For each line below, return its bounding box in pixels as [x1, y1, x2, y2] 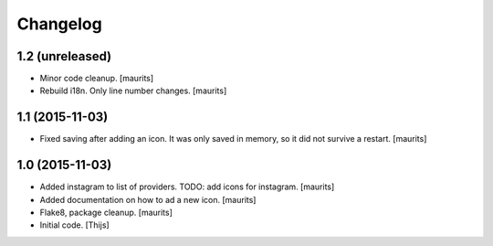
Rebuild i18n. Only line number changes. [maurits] [39, 85, 227, 96]
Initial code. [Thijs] [39, 219, 110, 230]
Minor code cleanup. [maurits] [39, 73, 154, 84]
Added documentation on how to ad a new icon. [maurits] [39, 194, 257, 205]
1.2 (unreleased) [16, 48, 112, 64]
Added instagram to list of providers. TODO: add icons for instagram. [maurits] [39, 181, 335, 192]
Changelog [16, 14, 102, 34]
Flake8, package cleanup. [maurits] [39, 207, 173, 219]
